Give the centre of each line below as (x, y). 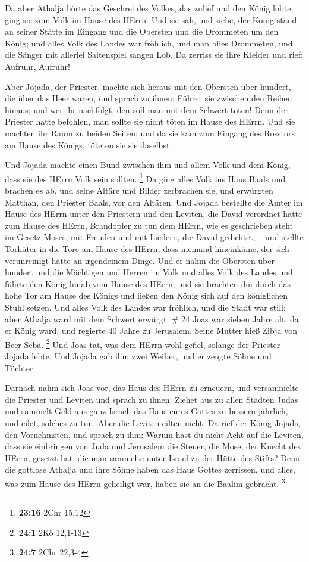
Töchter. (20, 367)
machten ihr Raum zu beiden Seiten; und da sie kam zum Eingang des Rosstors (150, 133)
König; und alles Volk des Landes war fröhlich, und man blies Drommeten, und (149, 43)
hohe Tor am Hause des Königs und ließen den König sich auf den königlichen (146, 295)
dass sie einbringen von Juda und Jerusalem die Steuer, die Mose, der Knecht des (153, 446)
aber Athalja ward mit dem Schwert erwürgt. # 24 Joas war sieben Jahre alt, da (152, 319)
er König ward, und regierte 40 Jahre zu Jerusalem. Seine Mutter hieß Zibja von (151, 330)
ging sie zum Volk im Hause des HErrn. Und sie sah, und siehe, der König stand (151, 19)
